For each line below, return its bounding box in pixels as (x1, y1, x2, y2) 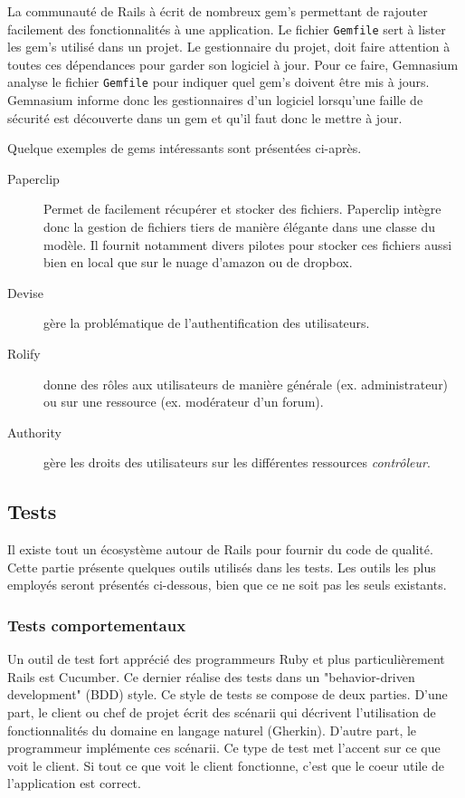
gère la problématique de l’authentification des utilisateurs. (43, 313, 370, 332)
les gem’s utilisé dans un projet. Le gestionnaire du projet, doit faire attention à (7, 37, 451, 56)
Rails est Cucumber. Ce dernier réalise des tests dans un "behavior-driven (7, 667, 415, 686)
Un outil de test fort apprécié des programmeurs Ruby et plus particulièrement (7, 649, 445, 668)
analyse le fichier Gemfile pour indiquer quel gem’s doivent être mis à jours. (7, 72, 430, 91)
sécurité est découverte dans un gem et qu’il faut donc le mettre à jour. (7, 108, 403, 127)
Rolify (7, 344, 41, 363)
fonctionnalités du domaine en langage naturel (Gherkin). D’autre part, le (7, 720, 417, 739)
